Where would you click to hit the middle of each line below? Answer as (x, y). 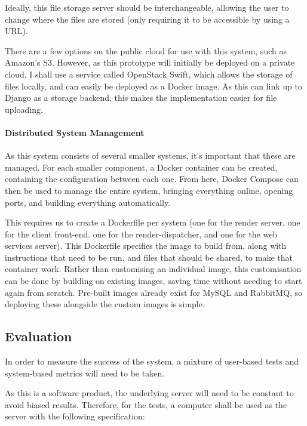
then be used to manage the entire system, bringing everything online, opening (149, 190)
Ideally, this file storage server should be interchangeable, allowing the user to (147, 7)
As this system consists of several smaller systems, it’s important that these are (150, 155)
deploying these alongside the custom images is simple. (105, 304)
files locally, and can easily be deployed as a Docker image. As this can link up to (153, 86)
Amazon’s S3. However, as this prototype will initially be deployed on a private (150, 62)
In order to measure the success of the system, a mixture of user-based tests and (152, 361)
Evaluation (39, 336)
